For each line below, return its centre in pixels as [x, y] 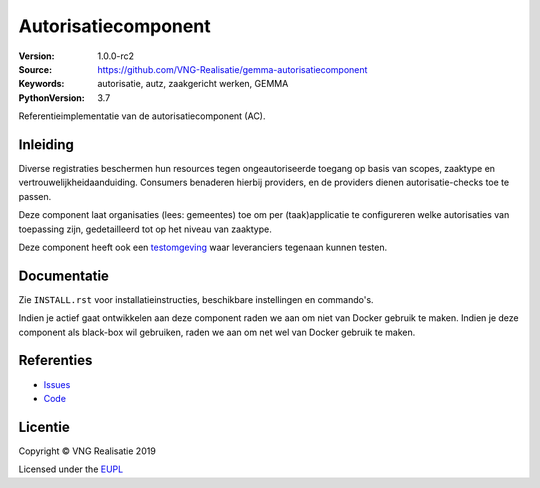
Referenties [55, 360]
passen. [35, 196]
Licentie [44, 426]
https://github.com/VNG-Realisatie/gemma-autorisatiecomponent [232, 69]
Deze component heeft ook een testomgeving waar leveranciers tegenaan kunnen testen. [203, 247]
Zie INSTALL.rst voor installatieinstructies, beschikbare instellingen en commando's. [196, 299]
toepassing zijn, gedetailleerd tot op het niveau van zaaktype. [145, 229]
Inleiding [46, 144]
